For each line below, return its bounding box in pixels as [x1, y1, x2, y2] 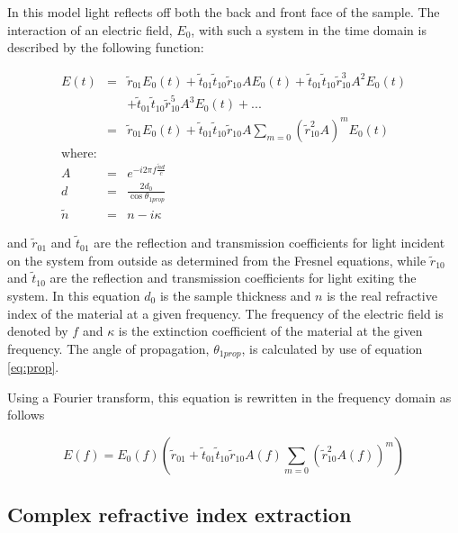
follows [7, 405, 45, 424]
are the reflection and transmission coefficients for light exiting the [49, 268, 417, 287]
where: [60, 147, 97, 160]
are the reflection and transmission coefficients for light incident [94, 233, 445, 252]
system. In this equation [7, 285, 140, 304]
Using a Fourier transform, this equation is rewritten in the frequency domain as [7, 387, 452, 406]
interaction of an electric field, [7, 20, 173, 39]
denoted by [7, 321, 68, 340]
